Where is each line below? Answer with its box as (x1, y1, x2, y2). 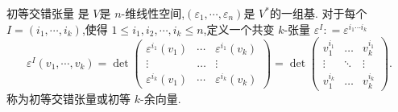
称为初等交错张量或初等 (6, 89, 131, 106)
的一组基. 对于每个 (269, 5, 367, 21)
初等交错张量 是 (6, 5, 89, 21)
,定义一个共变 (203, 20, 275, 37)
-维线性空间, (121, 5, 185, 21)
